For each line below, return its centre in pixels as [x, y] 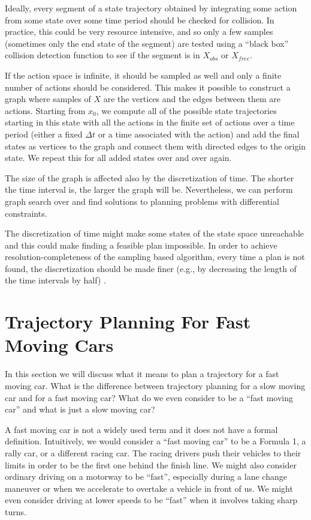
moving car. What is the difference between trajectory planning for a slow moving [155, 385]
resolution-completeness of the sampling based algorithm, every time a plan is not [155, 257]
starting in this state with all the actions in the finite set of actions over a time [150, 122]
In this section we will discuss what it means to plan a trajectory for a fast [142, 374]
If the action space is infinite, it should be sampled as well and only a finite [143, 75]
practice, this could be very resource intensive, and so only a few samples [139, 32]
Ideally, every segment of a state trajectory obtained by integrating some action [151, 8]
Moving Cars [59, 345]
